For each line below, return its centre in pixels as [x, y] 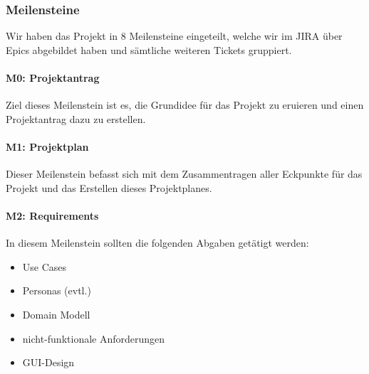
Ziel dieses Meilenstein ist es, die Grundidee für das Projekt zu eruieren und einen [185, 105]
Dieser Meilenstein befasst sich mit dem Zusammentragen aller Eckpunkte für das [184, 174]
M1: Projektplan [47, 146]
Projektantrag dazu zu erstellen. [76, 118]
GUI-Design [48, 362]
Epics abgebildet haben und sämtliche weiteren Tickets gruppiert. [149, 49]
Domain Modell [56, 314]
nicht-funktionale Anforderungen [94, 338]
